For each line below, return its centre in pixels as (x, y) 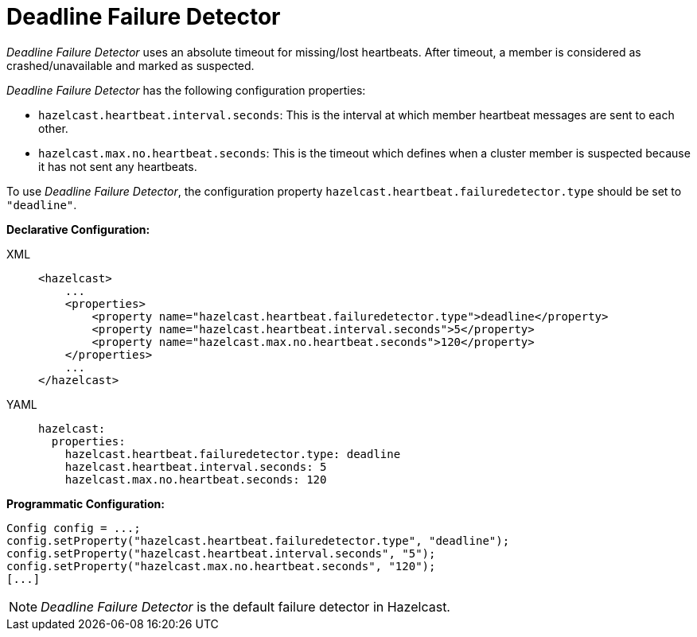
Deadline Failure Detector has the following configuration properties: (186, 90)
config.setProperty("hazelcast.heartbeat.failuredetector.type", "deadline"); (258, 540)
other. (53, 128)
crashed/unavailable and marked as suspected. (130, 65)
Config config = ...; (74, 528)
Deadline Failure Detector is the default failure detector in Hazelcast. (245, 606)
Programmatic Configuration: (86, 503)
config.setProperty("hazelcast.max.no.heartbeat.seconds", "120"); (221, 566)
